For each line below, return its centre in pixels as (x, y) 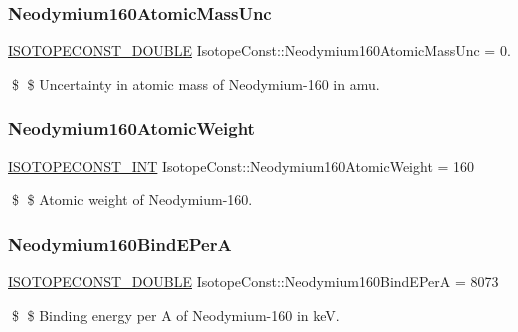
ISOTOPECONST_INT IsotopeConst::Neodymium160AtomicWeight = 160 (241, 165)
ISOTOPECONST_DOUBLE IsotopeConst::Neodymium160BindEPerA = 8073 (253, 281)
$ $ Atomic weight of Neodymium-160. (132, 199)
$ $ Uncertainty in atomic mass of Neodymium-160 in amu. (195, 83)
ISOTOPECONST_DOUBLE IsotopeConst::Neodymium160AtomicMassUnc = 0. (259, 50)
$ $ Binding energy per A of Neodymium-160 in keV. (175, 314)
